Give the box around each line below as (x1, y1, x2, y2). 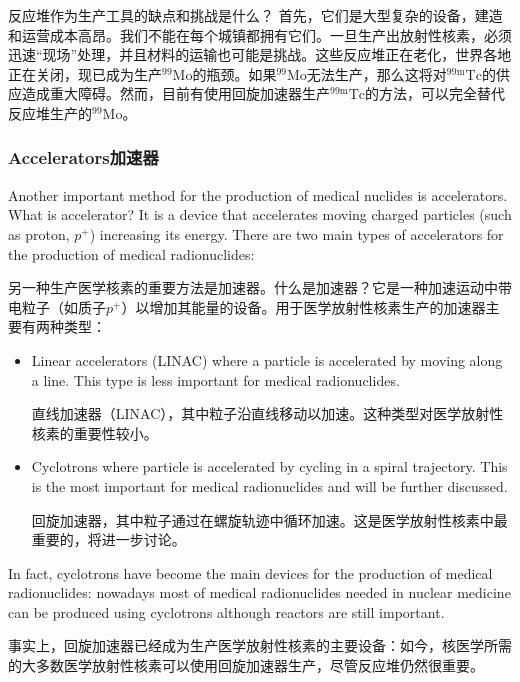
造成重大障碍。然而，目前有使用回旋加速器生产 (21, 83, 330, 104)
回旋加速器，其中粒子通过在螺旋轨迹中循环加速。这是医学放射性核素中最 (31, 509, 508, 530)
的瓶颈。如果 (192, 63, 277, 84)
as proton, (8, 223, 70, 244)
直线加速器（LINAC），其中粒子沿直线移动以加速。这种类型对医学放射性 (31, 403, 504, 424)
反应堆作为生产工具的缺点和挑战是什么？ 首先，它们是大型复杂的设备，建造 (8, 5, 503, 25)
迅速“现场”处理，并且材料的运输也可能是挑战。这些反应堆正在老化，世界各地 (8, 44, 512, 65)
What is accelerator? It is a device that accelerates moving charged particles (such (8, 204, 512, 225)
